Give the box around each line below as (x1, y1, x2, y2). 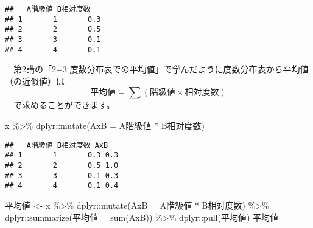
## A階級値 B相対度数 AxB (5, 140, 108, 150)
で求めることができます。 (13, 98, 115, 111)
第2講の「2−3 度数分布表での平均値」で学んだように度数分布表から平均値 (13, 63, 309, 75)
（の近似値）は (5, 74, 65, 87)
